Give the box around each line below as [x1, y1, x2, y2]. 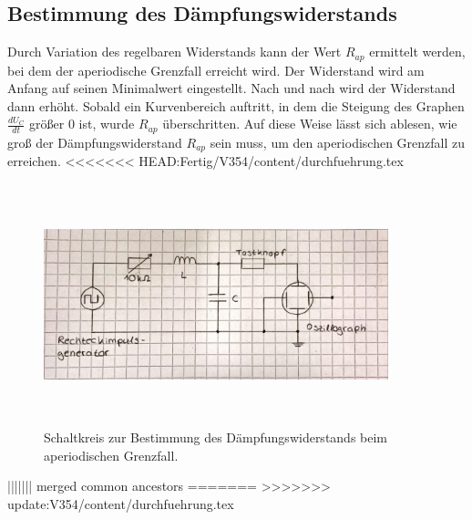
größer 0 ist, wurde [29, 114, 135, 133]
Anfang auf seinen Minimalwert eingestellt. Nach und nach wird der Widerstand [7, 78, 456, 98]
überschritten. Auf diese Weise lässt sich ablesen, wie [162, 114, 457, 133]
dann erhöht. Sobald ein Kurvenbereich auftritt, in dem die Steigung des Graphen [7, 96, 465, 115]
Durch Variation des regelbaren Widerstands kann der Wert [7, 42, 342, 61]
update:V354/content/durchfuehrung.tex [7, 494, 234, 513]
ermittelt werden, [369, 42, 466, 61]
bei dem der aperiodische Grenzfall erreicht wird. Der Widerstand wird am [7, 60, 425, 79]
